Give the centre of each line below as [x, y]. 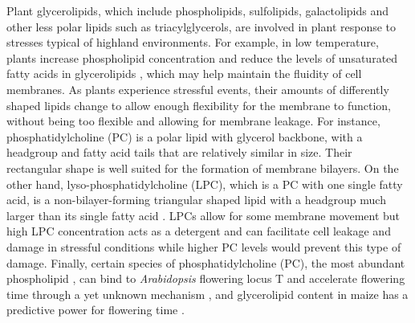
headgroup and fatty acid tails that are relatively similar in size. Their [179, 152]
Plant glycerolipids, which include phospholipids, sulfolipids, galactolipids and [198, 10]
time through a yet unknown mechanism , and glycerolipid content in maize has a [207, 294]
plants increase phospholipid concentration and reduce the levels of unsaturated [202, 57]
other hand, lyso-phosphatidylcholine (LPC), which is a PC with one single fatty [205, 184]
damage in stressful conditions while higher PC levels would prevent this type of [204, 246]
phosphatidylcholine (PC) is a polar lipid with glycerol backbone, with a [185, 136]
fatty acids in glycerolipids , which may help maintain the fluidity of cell [184, 74]
